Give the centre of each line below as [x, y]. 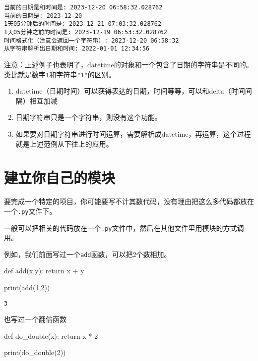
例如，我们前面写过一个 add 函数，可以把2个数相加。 [88, 254]
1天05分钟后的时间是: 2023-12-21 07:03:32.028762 [83, 24]
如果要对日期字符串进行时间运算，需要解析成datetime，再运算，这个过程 [133, 133]
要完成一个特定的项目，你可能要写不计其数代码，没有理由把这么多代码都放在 [129, 201]
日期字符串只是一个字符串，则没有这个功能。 [89, 117]
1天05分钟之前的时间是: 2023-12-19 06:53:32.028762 [86, 32]
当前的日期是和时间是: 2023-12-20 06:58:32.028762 [83, 7]
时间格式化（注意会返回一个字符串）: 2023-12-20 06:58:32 [92, 40]
